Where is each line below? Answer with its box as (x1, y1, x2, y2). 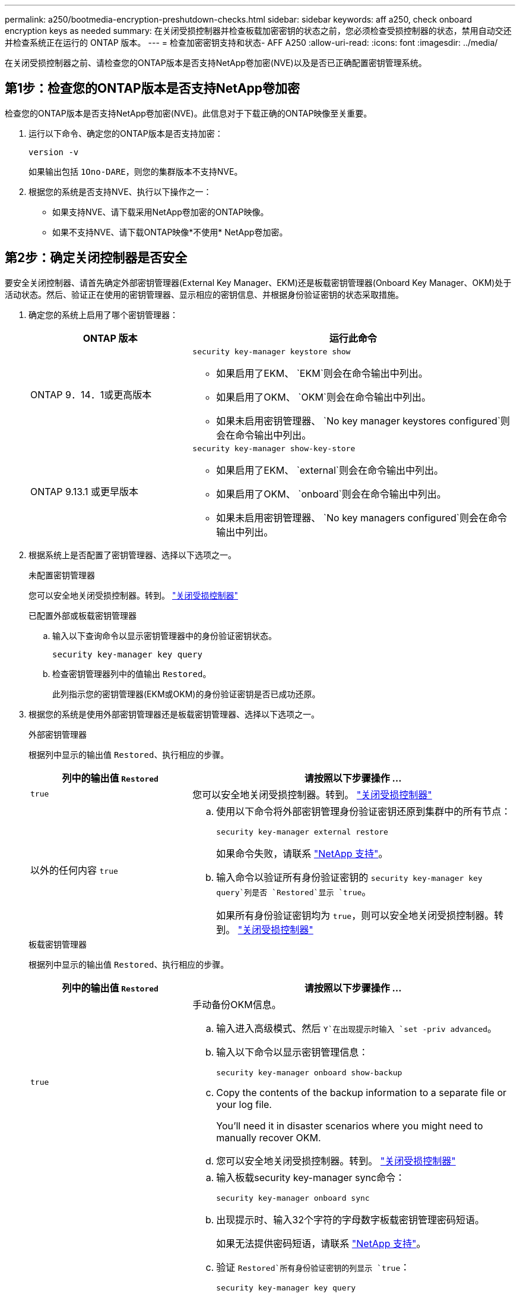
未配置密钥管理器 (28, 569, 95, 580)
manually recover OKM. (216, 1131, 321, 1144)
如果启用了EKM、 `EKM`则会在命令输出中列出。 (216, 367, 428, 379)
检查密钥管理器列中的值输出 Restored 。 (52, 668, 211, 679)
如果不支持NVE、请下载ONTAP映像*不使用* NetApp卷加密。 (52, 226, 288, 237)
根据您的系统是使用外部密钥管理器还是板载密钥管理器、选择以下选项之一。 (28, 709, 319, 719)
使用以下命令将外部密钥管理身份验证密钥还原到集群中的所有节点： (216, 805, 511, 817)
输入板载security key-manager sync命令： (216, 1171, 405, 1183)
